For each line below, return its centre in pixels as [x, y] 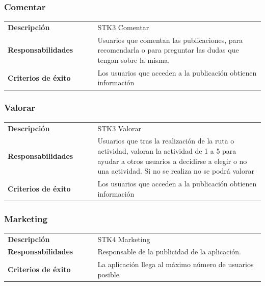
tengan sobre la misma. [134, 60]
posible [108, 274]
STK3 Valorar [120, 128]
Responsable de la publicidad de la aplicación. [169, 252]
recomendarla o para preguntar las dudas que [168, 50]
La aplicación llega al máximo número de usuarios [176, 264]
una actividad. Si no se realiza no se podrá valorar [176, 171]
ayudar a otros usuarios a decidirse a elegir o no [172, 161]
